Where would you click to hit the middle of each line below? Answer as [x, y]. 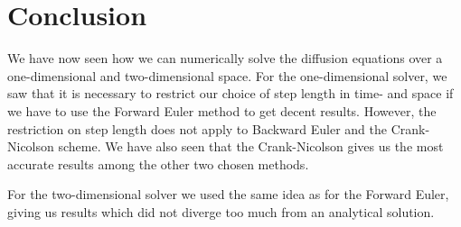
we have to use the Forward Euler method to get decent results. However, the [222, 110]
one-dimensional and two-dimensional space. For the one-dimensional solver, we [227, 75]
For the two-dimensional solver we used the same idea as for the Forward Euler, [228, 194]
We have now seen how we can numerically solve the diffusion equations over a [225, 58]
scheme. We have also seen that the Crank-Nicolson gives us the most [251, 146]
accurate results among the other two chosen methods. [158, 163]
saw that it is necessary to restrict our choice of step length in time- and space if [230, 93]
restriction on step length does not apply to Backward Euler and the [198, 128]
